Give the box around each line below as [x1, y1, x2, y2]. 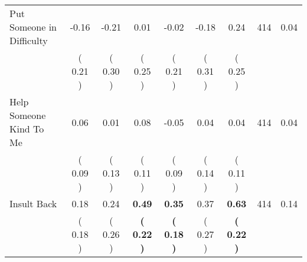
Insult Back [9, 197, 57, 210]
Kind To [9, 122, 44, 135]
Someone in [9, 20, 57, 34]
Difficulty [9, 34, 48, 47]
